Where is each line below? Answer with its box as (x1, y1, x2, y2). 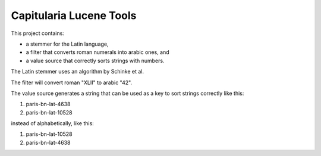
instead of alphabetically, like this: (11, 120, 95, 127)
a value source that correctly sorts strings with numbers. (26, 57, 165, 64)
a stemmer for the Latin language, (26, 40, 109, 47)
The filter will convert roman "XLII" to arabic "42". (11, 79, 133, 86)
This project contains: (11, 30, 65, 37)
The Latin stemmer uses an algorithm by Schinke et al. (11, 68, 144, 75)
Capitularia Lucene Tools (11, 9, 137, 22)
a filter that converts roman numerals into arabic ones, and (26, 49, 169, 56)
